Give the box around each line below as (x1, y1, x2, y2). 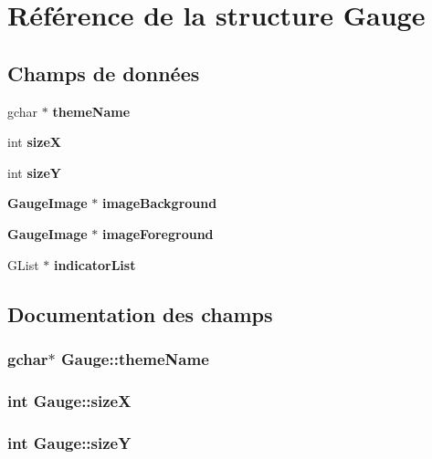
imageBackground (101, 193, 217, 213)
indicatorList (53, 255, 136, 274)
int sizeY (7, 162, 61, 182)
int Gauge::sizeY (7, 431, 132, 454)
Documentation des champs (7, 299, 273, 328)
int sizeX (7, 132, 61, 151)
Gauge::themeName (61, 347, 209, 370)
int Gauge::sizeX (7, 389, 132, 412)
